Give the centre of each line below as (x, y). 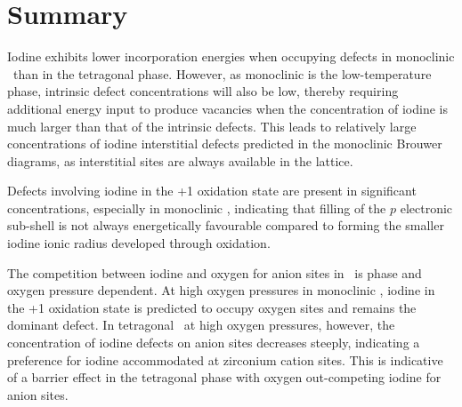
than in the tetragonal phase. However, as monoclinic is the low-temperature (222, 73)
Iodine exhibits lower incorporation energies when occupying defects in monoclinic (231, 56)
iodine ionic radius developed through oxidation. (139, 243)
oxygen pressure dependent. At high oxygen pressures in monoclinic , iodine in (221, 290)
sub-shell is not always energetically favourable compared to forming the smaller (226, 225)
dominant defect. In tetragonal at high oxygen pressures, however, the (201, 325)
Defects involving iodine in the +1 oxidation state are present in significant (212, 191)
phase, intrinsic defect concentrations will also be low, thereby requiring (203, 91)
